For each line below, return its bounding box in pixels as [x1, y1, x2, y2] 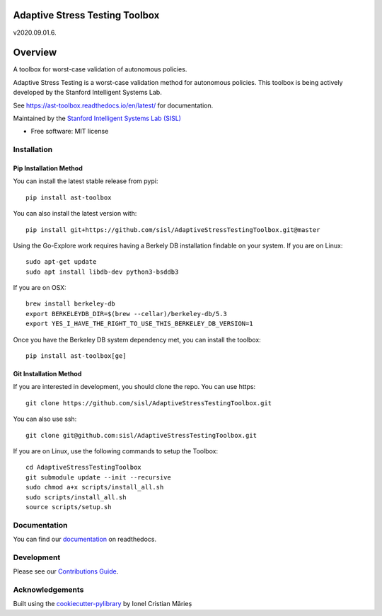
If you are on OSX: [13, 284, 66, 292]
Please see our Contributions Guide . [13, 567, 119, 576]
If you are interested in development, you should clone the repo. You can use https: [13, 383, 256, 391]
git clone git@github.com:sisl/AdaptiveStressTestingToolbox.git [25, 431, 257, 439]
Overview [13, 47, 57, 59]
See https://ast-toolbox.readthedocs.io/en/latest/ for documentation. [13, 101, 214, 110]
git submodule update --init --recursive [25, 473, 171, 481]
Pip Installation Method [13, 163, 83, 173]
